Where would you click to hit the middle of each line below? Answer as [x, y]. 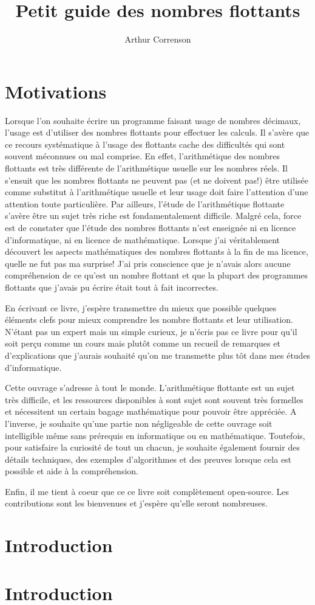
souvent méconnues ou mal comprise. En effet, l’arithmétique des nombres [142, 156]
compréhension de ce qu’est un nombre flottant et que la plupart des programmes [157, 275]
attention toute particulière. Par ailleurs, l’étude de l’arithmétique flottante [145, 203]
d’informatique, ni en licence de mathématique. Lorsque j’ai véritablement [143, 239]
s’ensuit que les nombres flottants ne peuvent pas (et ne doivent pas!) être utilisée [157, 180]
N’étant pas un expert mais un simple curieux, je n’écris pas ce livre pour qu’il [151, 331]
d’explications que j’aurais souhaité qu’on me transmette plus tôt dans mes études [158, 355]
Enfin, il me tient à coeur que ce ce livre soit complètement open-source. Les [147, 491]
